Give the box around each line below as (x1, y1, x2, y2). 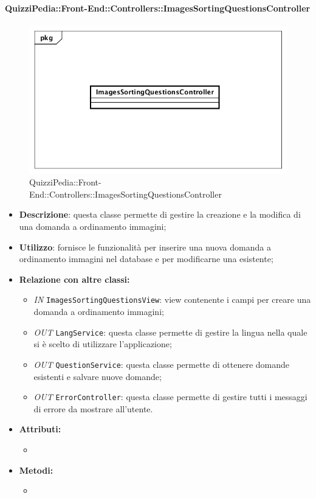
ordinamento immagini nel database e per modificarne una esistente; (19, 252, 273, 265)
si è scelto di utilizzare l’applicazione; (33, 337, 172, 350)
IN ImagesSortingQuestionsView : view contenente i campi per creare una (33, 293, 311, 306)
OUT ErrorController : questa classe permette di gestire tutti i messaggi (33, 390, 307, 403)
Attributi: (19, 423, 61, 435)
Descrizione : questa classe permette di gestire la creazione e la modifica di (19, 208, 301, 221)
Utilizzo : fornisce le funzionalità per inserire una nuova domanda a (19, 240, 271, 253)
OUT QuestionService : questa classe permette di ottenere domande (33, 358, 289, 370)
